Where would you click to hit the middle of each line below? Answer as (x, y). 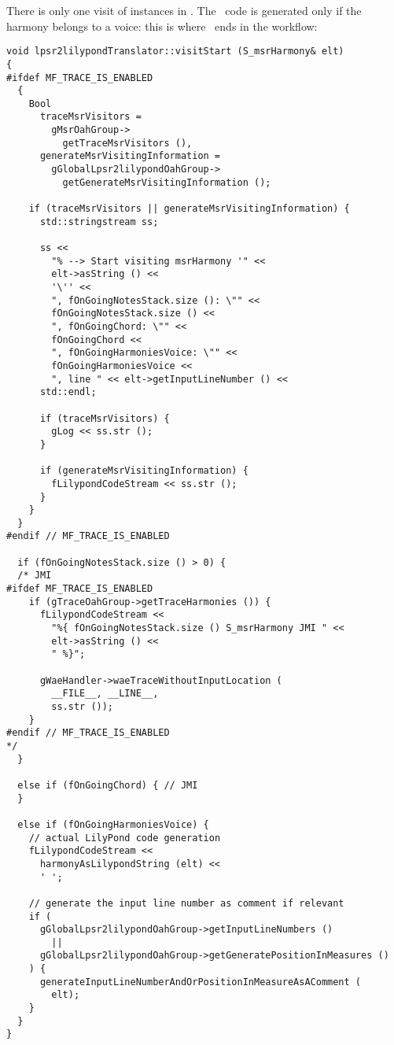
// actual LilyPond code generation (125, 838)
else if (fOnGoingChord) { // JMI (108, 785)
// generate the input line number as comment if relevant (186, 903)
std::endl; (68, 392)
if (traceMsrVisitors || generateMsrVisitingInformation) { (189, 209)
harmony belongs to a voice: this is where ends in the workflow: (162, 26)
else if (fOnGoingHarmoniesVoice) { (113, 824)
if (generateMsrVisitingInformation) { (144, 471)
